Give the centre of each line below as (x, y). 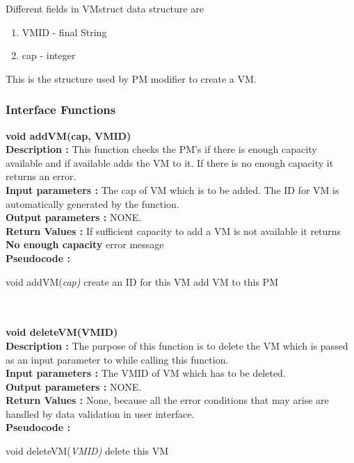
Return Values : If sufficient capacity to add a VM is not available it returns (174, 230)
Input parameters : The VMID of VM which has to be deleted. (146, 373)
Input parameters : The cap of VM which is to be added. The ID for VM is (172, 189)
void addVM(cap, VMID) (69, 135)
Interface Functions (61, 109)
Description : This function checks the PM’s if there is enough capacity (161, 149)
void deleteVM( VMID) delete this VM (87, 451)
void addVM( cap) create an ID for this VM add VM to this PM (142, 281)
